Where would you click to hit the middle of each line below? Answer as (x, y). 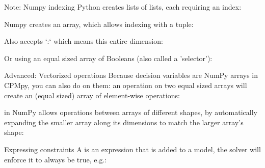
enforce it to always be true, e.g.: (56, 159)
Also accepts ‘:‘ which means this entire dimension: (84, 41)
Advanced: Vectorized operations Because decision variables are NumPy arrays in (131, 75)
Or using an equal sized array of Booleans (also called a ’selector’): (108, 58)
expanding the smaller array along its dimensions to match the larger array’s (124, 122)
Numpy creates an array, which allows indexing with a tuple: (99, 24)
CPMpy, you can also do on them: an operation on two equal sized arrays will (126, 85)
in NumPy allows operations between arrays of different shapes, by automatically (131, 112)
